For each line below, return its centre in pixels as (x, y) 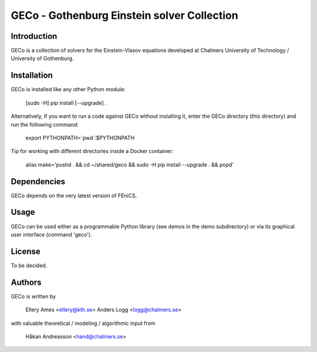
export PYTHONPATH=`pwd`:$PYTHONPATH (80, 138)
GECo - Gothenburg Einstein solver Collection (124, 15)
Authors (26, 282)
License (26, 251)
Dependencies (38, 182)
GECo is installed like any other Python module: (68, 89)
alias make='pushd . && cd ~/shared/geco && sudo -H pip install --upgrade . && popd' (130, 164)
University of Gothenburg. (42, 58)
